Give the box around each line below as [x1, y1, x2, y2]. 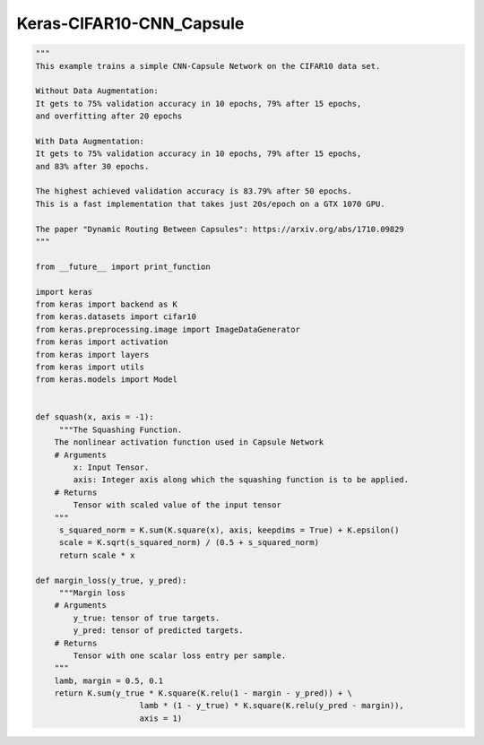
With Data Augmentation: [35, 135, 145, 146]
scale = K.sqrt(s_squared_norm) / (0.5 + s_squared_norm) [58, 538, 320, 548]
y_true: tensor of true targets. [73, 612, 220, 623]
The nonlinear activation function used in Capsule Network [54, 437, 324, 447]
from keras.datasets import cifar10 [35, 312, 197, 322]
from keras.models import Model [35, 375, 178, 385]
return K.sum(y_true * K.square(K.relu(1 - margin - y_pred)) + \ [54, 689, 353, 698]
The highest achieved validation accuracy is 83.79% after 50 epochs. [35, 186, 353, 196]
